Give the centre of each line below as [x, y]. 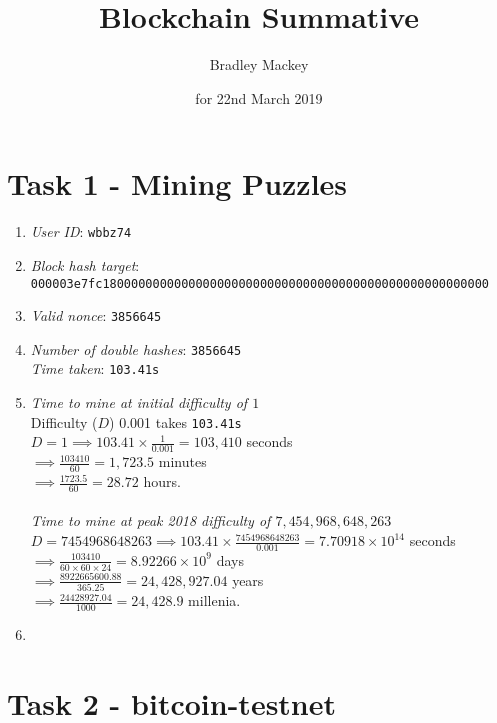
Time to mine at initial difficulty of [139, 402]
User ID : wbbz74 [81, 231]
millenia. [214, 600]
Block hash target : [85, 264]
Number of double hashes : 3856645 [136, 348]
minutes [182, 461]
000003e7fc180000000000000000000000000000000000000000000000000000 [259, 283]
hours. [162, 481]
